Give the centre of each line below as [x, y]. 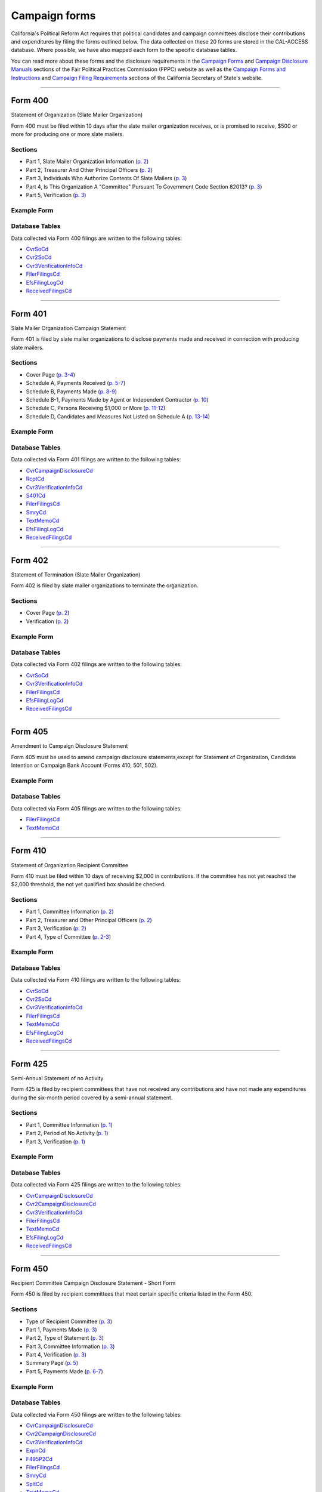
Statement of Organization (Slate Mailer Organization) [77, 115]
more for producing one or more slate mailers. [68, 134]
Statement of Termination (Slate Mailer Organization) [76, 574]
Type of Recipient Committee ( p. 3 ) [69, 1321]
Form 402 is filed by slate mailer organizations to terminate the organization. [105, 585]
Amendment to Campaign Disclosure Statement [69, 746]
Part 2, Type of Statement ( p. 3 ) [65, 1338]
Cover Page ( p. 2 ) [48, 613]
